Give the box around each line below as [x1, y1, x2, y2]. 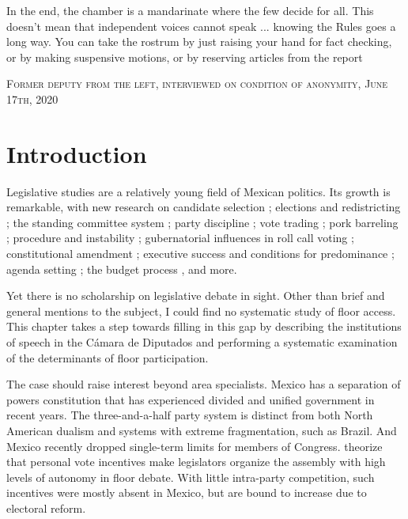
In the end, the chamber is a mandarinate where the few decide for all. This [6, 2, 374, 18]
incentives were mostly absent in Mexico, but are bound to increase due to [6, 484, 367, 501]
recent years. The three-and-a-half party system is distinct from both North [6, 407, 373, 423]
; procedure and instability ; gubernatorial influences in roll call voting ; [6, 229, 354, 246]
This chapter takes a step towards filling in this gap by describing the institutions [6, 318, 402, 335]
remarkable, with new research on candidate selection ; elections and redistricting [6, 199, 401, 215]
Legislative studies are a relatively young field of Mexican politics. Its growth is [6, 183, 391, 199]
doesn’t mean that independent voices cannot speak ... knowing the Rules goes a [6, 17, 396, 34]
